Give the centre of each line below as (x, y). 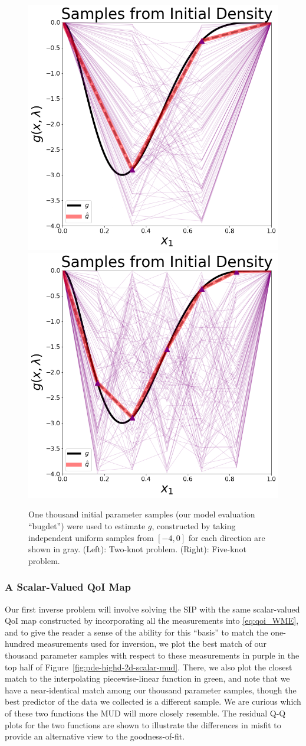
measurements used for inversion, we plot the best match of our (152, 644)
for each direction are (227, 537)
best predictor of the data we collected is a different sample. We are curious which (153, 701)
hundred (20, 644)
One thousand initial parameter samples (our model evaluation (142, 514)
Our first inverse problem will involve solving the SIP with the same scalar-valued (152, 609)
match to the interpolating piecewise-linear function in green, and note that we (147, 678)
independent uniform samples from (91, 537)
